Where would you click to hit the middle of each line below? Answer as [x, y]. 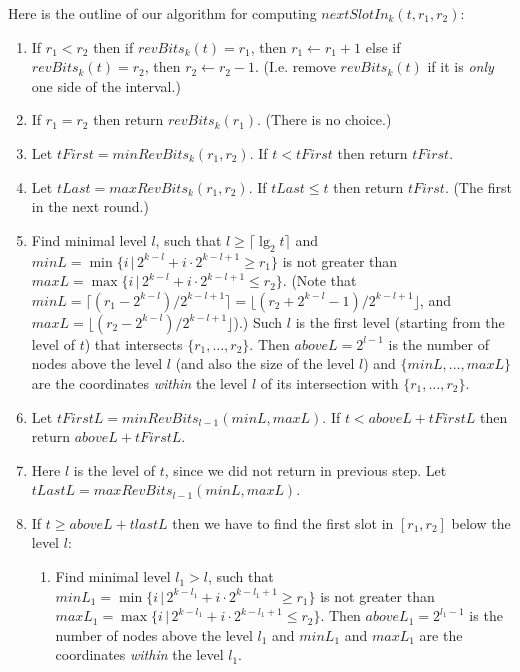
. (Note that [319, 280]
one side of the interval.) [106, 85]
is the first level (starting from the [400, 321]
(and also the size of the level [265, 363]
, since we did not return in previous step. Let [305, 469]
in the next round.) [90, 206]
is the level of [114, 469]
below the [481, 522]
